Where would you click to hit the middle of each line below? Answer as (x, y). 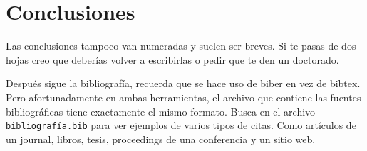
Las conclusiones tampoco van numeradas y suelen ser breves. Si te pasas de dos (181, 46)
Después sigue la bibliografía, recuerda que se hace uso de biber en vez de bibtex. (183, 83)
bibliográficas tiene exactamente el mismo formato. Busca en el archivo (161, 111)
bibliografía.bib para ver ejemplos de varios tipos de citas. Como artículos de (181, 125)
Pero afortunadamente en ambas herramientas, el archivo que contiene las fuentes (183, 97)
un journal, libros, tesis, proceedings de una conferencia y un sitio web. (161, 139)
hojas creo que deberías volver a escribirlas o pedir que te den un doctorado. (172, 59)
